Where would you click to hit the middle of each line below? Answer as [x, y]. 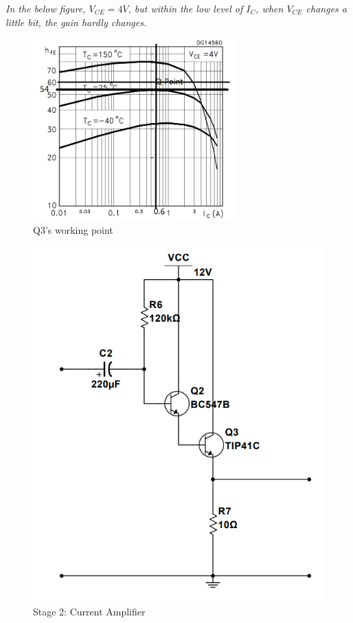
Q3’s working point [73, 230]
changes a [326, 8]
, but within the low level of [185, 8]
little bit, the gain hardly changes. [76, 22]
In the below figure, [46, 8]
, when [270, 8]
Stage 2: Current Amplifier [89, 612]
